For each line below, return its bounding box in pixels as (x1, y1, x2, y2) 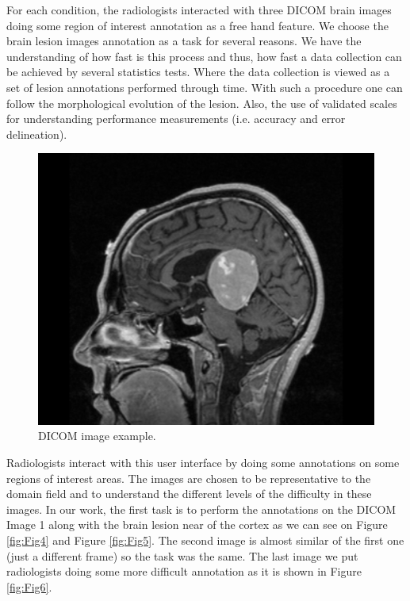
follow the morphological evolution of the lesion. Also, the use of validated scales (6, 94, 397, 111)
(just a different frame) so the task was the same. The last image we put (6, 547, 358, 564)
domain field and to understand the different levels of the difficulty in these (6, 485, 372, 502)
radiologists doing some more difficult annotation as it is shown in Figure (6, 563, 362, 580)
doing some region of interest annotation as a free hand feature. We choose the (6, 17, 389, 33)
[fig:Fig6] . (6, 578, 52, 595)
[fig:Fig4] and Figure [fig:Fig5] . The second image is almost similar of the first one (6, 531, 404, 548)
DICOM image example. (38, 427, 156, 444)
